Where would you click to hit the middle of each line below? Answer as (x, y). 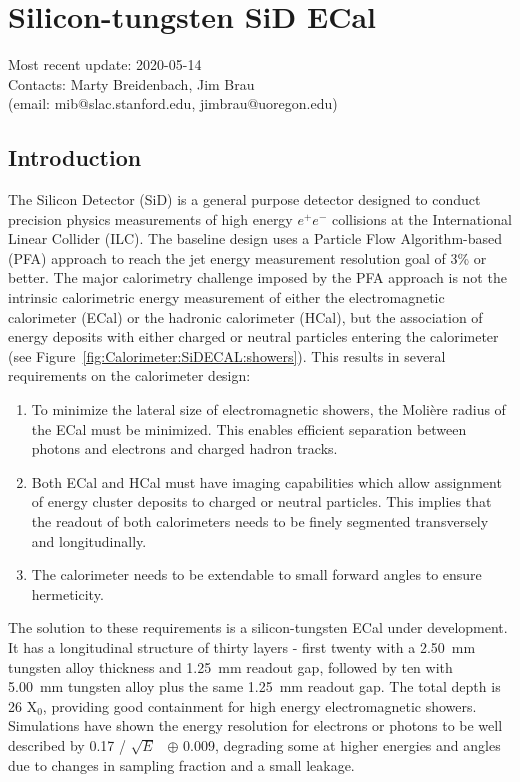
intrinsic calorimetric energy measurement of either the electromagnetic (226, 297)
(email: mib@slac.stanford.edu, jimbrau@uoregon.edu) (173, 103)
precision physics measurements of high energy (150, 218)
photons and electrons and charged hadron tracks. (184, 448)
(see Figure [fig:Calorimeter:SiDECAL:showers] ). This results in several (227, 355)
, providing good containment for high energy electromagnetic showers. (259, 705)
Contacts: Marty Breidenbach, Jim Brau (131, 83)
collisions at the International (421, 218)
